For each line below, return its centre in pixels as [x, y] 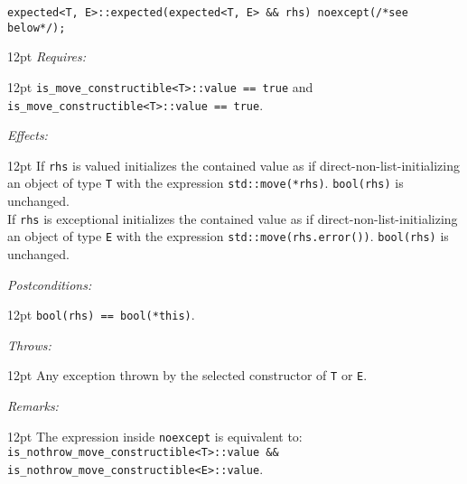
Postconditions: [50, 284]
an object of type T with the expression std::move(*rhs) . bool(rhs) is [205, 183]
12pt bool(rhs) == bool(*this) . [101, 315]
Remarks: [33, 406]
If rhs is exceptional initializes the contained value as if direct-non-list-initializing [233, 218]
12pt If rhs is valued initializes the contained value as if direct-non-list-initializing [233, 165]
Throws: [29, 344]
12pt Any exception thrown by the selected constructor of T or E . [187, 375]
